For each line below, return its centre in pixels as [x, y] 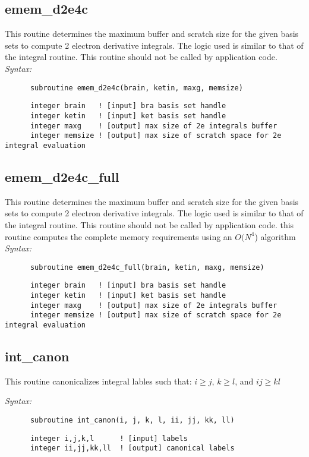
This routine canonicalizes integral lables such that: [98, 381]
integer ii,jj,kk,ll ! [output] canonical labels [132, 448]
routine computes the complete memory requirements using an [119, 236]
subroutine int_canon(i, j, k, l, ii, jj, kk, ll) [132, 420]
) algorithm [275, 236]
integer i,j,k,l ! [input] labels [109, 438]
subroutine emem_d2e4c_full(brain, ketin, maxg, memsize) [147, 267]
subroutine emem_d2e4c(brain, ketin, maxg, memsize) [136, 88]
